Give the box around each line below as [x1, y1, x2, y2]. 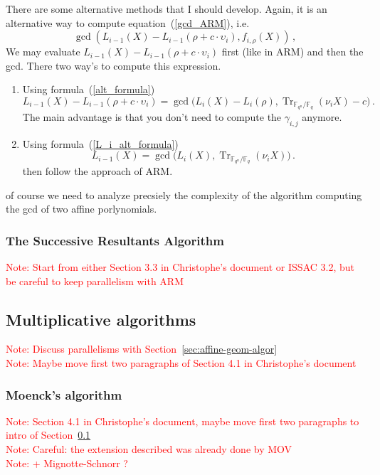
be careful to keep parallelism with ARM [6, 273, 184, 288]
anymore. [302, 109, 342, 124]
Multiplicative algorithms [6, 308, 196, 330]
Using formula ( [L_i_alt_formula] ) [22, 136, 179, 151]
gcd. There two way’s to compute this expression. [6, 58, 221, 73]
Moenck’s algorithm [6, 385, 122, 403]
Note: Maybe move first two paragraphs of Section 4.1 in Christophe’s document [6, 356, 357, 370]
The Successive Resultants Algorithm [6, 231, 224, 249]
